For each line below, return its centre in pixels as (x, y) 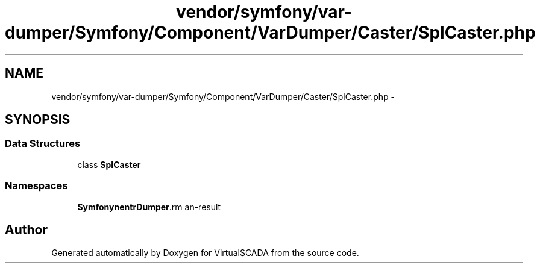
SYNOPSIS (38, 120)
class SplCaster (109, 164)
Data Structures (43, 144)
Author (26, 229)
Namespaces (36, 186)
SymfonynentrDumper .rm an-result (149, 207)
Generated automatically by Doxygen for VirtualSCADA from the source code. (205, 253)
